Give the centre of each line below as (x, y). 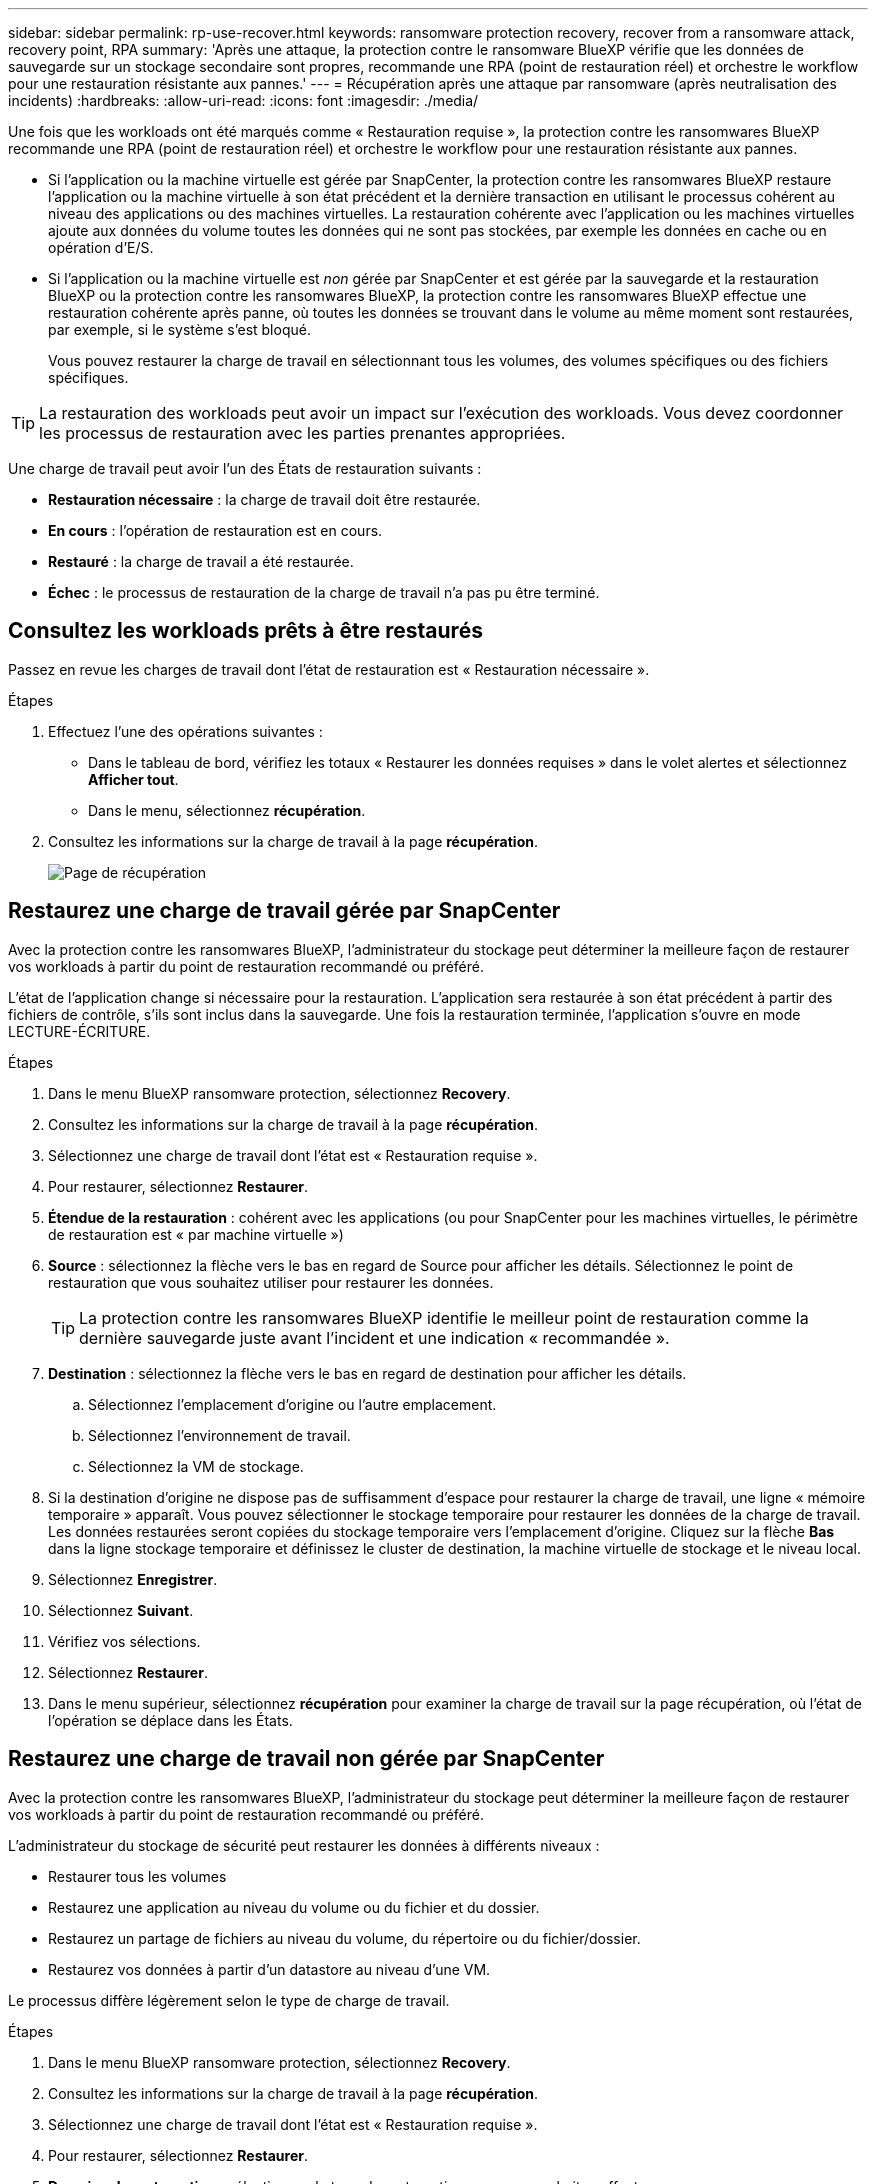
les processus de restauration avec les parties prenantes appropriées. (302, 433)
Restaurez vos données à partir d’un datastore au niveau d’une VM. (269, 1969)
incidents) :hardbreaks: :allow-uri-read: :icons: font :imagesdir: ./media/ (243, 100)
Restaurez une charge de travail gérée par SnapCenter (284, 911)
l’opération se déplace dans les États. (170, 1720)
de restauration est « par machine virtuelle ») (196, 1234)
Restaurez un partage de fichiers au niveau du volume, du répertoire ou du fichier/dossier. (344, 1938)
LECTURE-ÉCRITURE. (79, 1031)
